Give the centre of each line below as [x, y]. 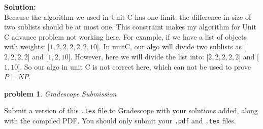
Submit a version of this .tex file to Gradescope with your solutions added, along [131, 110]
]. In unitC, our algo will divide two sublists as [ [171, 46]
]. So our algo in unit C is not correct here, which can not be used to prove [135, 66]
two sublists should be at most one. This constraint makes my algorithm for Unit [130, 27]
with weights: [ [27, 46]
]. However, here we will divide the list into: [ [138, 56]
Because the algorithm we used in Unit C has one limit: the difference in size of [128, 17]
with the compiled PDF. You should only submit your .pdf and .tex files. [120, 120]
